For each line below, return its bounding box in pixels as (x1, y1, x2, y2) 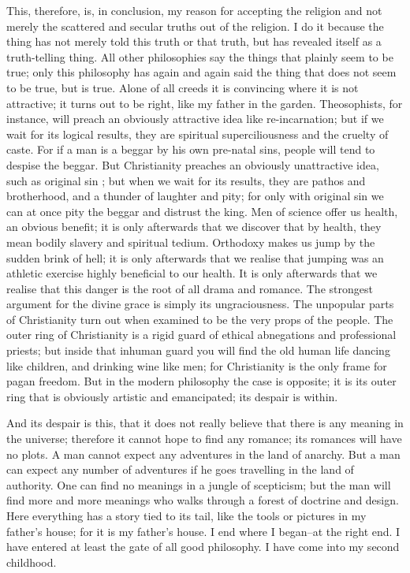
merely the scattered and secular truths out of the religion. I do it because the (6, 17, 384, 34)
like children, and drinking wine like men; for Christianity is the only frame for (6, 357, 387, 374)
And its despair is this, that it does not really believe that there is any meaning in (6, 415, 404, 431)
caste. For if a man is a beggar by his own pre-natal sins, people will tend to (6, 141, 375, 158)
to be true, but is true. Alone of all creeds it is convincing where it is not (6, 79, 359, 95)
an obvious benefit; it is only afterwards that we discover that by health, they (6, 218, 382, 235)
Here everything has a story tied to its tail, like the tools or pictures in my (6, 508, 367, 523)
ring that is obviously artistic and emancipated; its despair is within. (6, 388, 338, 404)
